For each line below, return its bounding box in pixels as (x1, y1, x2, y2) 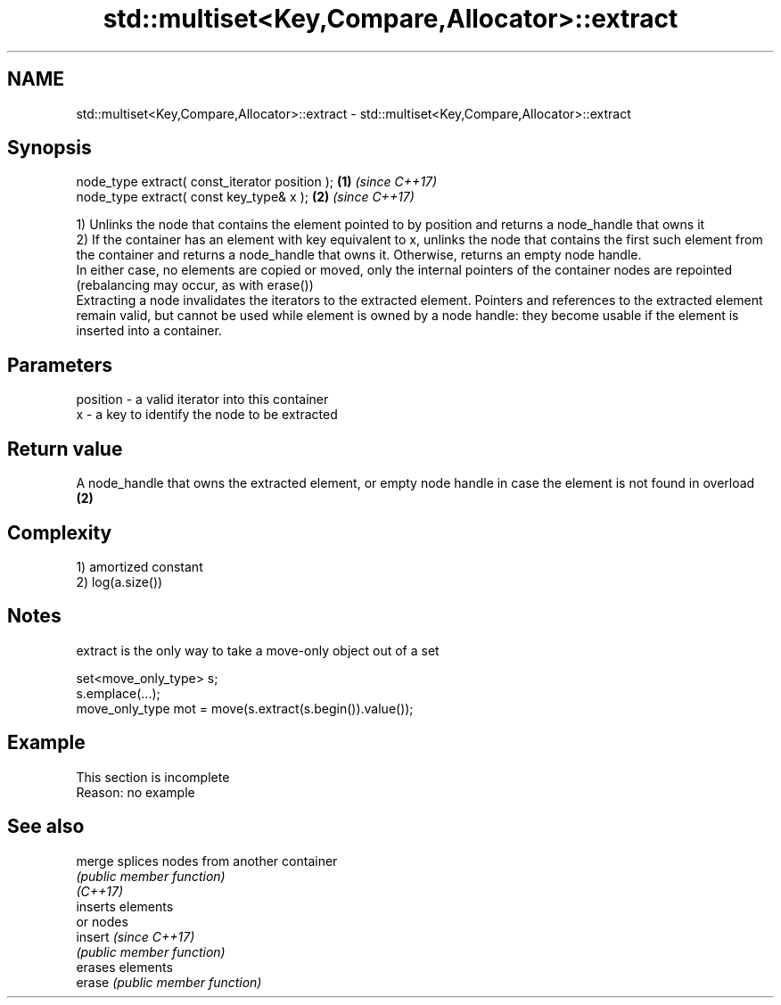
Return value (7, 437, 123, 460)
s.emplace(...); (76, 685, 160, 701)
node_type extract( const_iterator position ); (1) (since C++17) (76, 174, 438, 190)
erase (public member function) (76, 974, 262, 990)
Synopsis (7, 136, 92, 160)
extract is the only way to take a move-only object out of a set (76, 642, 440, 658)
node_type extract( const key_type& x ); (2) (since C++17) (76, 189, 415, 205)
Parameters (7, 353, 112, 376)
